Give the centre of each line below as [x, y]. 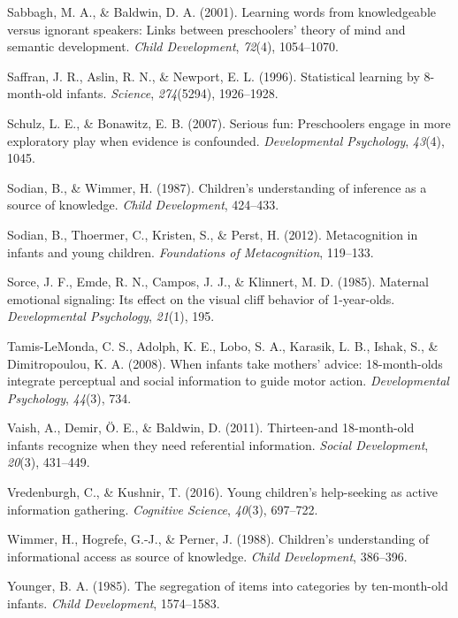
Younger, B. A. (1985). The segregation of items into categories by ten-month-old [228, 586]
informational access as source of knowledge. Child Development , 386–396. [207, 556]
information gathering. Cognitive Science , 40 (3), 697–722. [163, 509]
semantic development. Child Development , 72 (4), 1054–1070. [173, 46]
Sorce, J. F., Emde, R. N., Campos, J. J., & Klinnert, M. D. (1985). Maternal [218, 282]
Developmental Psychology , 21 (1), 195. [111, 316]
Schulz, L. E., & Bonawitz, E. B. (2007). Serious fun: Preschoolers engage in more [229, 122]
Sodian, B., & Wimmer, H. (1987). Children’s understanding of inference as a [217, 187]
